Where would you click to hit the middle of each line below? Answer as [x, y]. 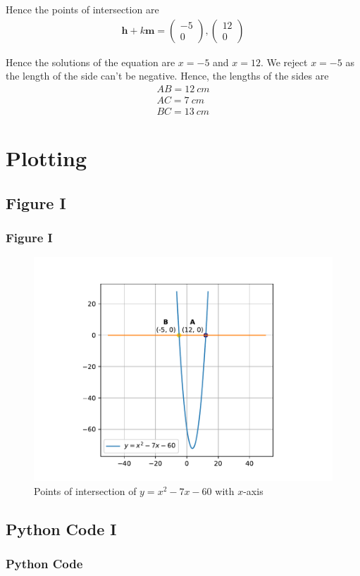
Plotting [46, 158]
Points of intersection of [85, 490]
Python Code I [61, 528]
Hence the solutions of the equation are [91, 62]
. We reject [284, 62]
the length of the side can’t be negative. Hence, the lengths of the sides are [167, 76]
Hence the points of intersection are [82, 9]
